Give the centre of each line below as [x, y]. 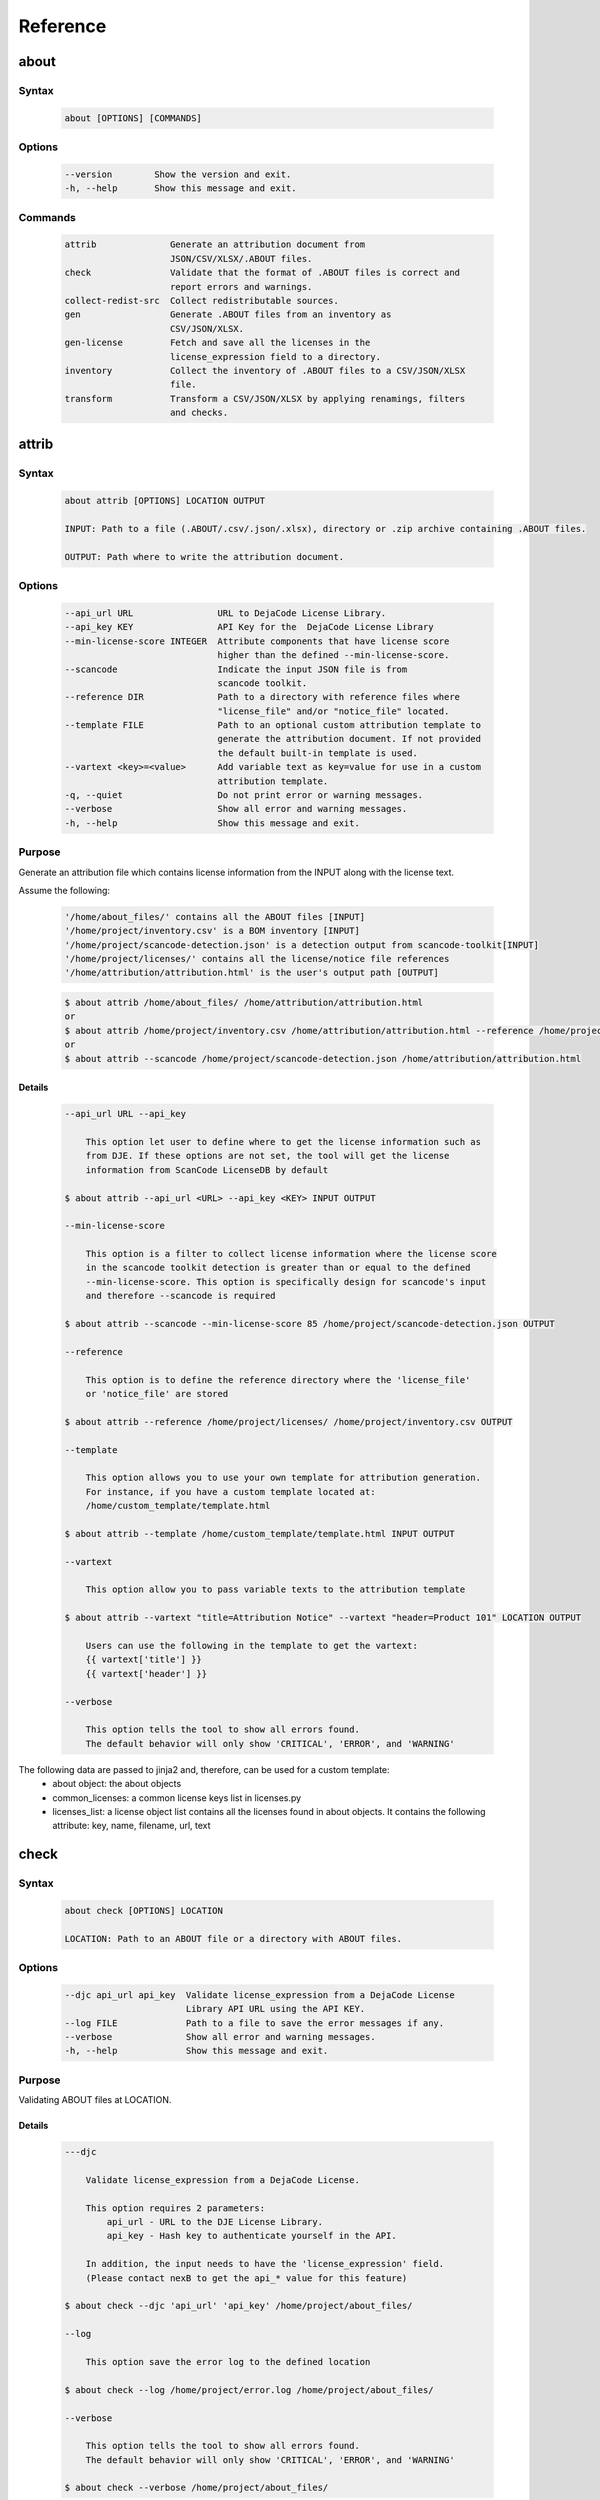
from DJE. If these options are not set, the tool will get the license [267, 1156]
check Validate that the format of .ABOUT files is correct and [262, 273]
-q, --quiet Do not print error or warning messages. [244, 795]
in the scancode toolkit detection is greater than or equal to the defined [278, 1268]
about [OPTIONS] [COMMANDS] [133, 118]
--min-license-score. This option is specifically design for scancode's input [286, 1281]
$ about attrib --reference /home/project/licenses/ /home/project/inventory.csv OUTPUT [289, 1421]
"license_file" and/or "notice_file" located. [333, 711]
